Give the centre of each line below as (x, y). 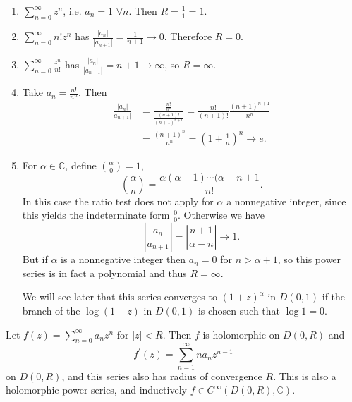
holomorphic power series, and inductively (96, 390)
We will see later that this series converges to (120, 297)
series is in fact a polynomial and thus (104, 273)
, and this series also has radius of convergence (162, 376)
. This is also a (305, 376)
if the (334, 297)
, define (81, 165)
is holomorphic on (241, 334)
